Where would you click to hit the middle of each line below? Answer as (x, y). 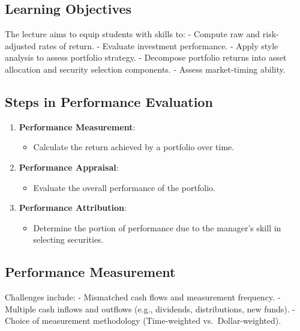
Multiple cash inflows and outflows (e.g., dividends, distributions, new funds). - (150, 308)
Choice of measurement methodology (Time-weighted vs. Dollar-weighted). (143, 320)
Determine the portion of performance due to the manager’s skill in (157, 227)
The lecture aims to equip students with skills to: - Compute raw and (133, 34)
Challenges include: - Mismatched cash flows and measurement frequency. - (143, 297)
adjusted (20, 45)
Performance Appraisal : (69, 167)
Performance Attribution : (73, 208)
